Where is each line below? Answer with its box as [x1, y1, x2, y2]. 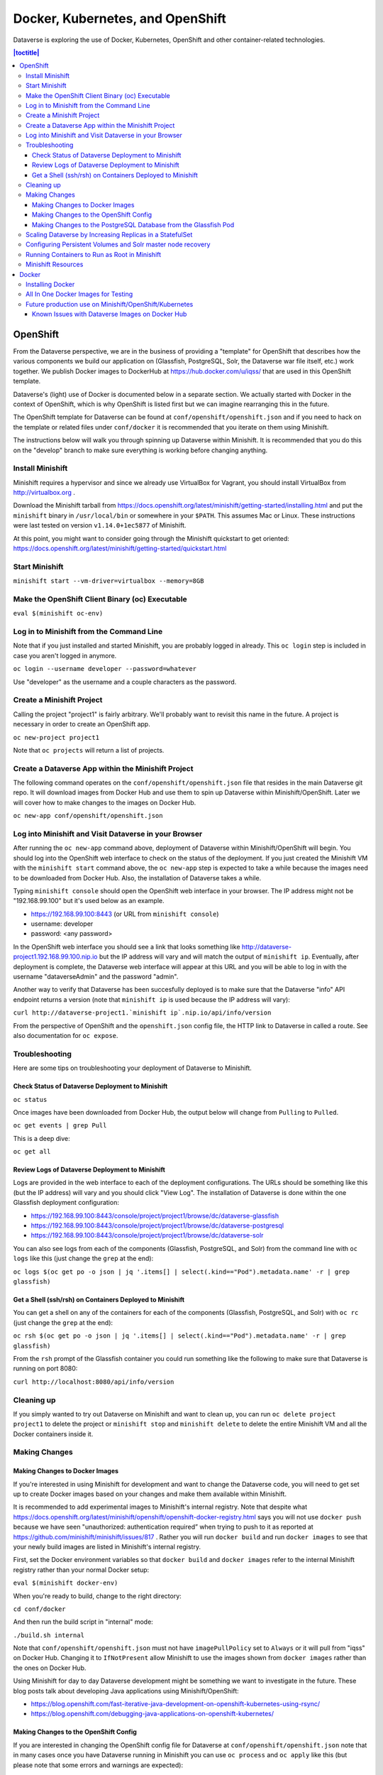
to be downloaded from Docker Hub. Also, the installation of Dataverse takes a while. [13, 873, 262, 882]
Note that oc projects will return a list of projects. [13, 745, 165, 754]
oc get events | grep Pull [13, 1122, 107, 1130]
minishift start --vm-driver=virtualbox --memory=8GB [13, 577, 204, 585]
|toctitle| [13, 48, 40, 57]
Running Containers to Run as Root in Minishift [26, 250, 162, 258]
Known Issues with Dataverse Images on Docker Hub [32, 310, 187, 319]
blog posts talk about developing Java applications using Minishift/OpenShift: [13, 1686, 239, 1695]
